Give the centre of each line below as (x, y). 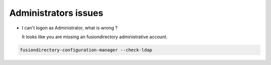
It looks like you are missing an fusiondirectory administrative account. (95, 37)
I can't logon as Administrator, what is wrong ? (70, 28)
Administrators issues (56, 13)
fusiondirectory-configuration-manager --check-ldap (86, 50)
